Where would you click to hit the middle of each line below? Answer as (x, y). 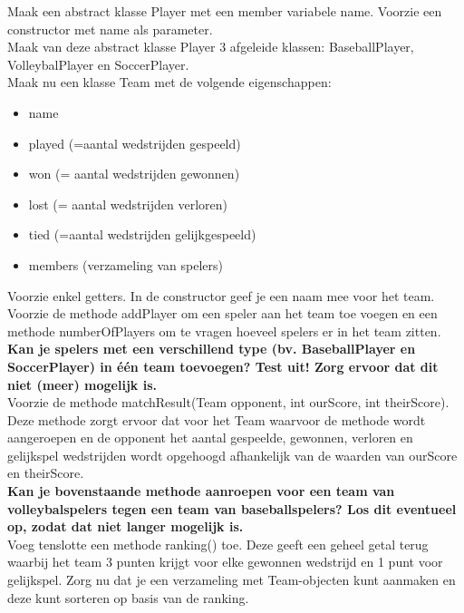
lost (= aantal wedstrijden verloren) (128, 204)
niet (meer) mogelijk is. (82, 384)
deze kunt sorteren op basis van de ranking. (128, 597)
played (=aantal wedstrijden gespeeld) (135, 143)
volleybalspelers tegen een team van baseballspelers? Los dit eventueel (232, 508)
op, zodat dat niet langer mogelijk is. (126, 526)
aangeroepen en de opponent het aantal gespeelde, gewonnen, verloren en (210, 438)
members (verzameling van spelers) (126, 264)
